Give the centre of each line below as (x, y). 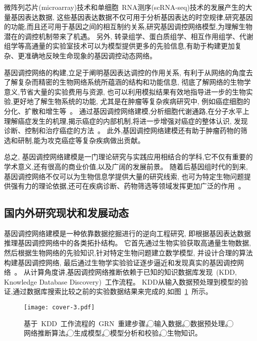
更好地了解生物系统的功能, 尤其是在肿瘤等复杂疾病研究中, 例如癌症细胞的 (131, 101)
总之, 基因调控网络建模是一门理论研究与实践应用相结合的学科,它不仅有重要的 (128, 157)
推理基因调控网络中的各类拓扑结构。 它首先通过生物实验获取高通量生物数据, (128, 243)
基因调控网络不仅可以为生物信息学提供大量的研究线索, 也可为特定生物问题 (124, 176)
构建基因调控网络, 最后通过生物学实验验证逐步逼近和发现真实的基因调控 (121, 262)
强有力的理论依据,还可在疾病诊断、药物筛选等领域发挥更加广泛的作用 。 (128, 186)
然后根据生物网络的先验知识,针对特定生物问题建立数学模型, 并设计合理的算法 (128, 253)
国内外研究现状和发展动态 (66, 213)
